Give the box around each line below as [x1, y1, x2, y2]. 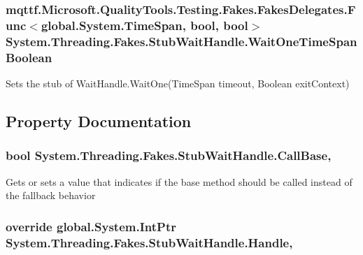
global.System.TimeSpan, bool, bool [41, 16, 248, 34]
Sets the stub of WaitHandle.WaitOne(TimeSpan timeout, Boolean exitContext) [6, 75, 350, 90]
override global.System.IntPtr [6, 217, 176, 235]
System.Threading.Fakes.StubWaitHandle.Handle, [6, 233, 293, 251]
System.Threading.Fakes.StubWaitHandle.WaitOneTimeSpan [6, 32, 357, 50]
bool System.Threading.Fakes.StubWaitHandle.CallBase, [6, 147, 332, 164]
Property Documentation [6, 110, 192, 131]
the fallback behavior [6, 188, 96, 203]
